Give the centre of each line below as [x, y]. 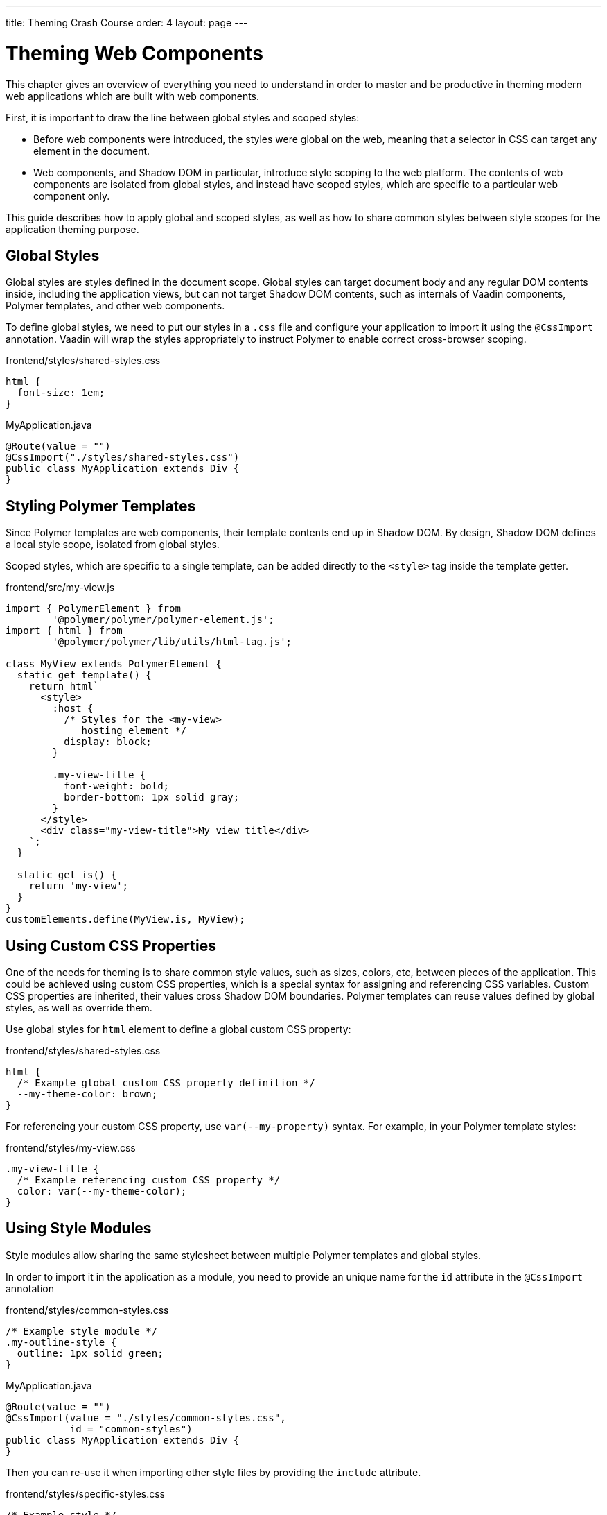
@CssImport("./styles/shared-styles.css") [123, 457]
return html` [64, 686]
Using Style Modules [79, 1229]
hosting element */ [134, 731]
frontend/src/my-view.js [60, 588]
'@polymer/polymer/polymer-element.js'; [163, 620]
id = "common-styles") [131, 1429]
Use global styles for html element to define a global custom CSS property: [178, 1029]
